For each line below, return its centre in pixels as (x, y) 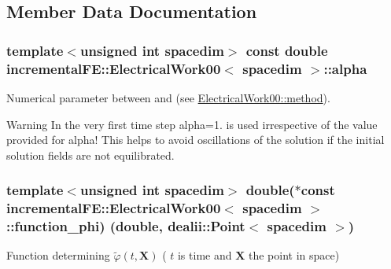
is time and (205, 255)
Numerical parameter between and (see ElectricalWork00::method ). (168, 97)
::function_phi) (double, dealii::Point (126, 226)
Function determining (58, 255)
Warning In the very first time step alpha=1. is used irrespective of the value (192, 124)
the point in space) (294, 255)
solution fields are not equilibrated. (90, 155)
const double (287, 50)
